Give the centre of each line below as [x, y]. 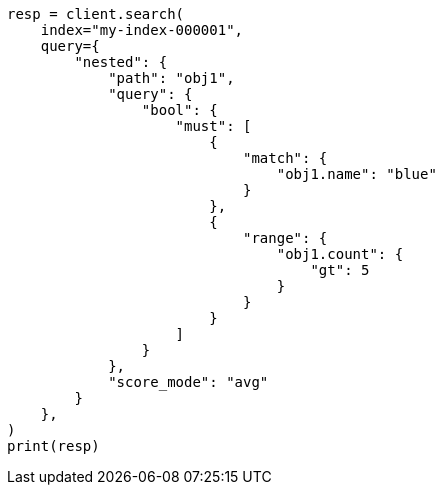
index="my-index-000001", [142, 30]
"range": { [285, 238]
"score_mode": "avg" [188, 382]
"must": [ [213, 126]
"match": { [285, 158]
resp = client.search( [96, 14]
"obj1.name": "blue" [356, 174]
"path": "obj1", [171, 78]
